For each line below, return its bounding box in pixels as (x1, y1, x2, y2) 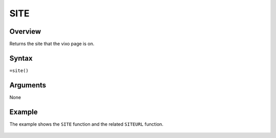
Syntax (9, 54, 33, 62)
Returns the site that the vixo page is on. (9, 41, 95, 47)
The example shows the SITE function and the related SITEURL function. (9, 121, 164, 127)
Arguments (9, 81, 47, 89)
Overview (9, 27, 41, 36)
